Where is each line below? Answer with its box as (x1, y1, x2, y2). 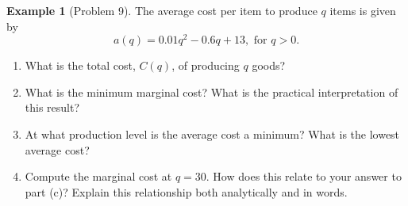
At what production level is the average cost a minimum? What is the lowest (25, 126, 400, 143)
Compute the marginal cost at (25, 168, 172, 185)
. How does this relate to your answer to (206, 168, 402, 185)
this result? (25, 99, 80, 116)
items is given (329, 2, 396, 18)
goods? (252, 57, 286, 74)
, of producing (171, 57, 240, 74)
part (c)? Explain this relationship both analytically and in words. (25, 183, 348, 200)
